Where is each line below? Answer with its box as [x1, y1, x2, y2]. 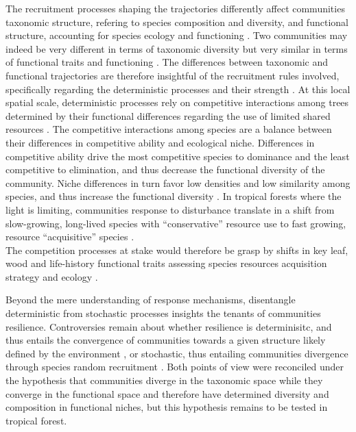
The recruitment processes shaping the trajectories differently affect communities [5, 1, 345, 15]
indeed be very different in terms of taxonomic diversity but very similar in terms [5, 41, 348, 55]
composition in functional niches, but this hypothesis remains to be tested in [5, 400, 328, 414]
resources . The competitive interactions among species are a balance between [5, 122, 332, 136]
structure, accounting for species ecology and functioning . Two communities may [5, 28, 348, 42]
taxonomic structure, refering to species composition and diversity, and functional [5, 14, 348, 29]
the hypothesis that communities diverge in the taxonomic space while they [5, 373, 323, 387]
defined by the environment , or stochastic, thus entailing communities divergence [5, 346, 348, 360]
